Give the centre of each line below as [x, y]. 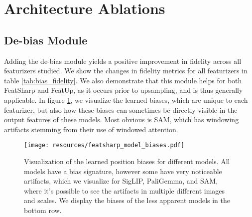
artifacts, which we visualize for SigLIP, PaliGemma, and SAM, [121, 181]
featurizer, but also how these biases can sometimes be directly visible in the [121, 109]
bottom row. [43, 210]
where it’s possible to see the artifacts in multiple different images [125, 190]
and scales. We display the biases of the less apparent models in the [127, 200]
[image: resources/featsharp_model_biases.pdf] [104, 145]
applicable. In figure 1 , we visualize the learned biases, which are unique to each [126, 100]
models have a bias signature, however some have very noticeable [123, 171]
